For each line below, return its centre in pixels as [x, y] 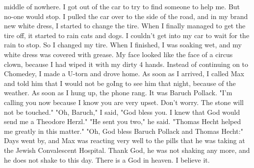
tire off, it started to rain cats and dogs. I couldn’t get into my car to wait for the [127, 35]
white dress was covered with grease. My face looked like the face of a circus [118, 54]
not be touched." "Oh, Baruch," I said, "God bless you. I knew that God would [122, 112]
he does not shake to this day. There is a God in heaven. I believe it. [107, 159]
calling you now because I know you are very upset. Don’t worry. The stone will [124, 102]
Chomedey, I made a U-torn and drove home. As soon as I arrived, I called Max [124, 73]
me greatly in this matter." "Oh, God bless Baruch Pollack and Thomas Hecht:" [124, 131]
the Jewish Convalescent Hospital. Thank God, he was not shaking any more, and [127, 150]
